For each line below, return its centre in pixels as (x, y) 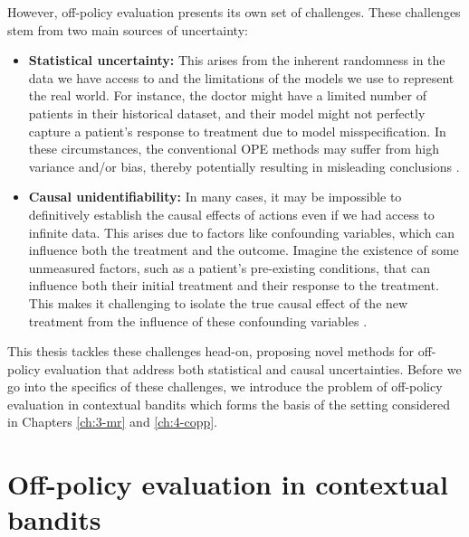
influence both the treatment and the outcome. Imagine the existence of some (244, 250)
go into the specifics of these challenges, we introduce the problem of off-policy (225, 386)
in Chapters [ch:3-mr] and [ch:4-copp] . (112, 422)
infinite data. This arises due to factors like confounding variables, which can (242, 232)
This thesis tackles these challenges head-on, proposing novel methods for (211, 351)
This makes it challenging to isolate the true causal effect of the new (218, 302)
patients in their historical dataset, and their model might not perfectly (227, 113)
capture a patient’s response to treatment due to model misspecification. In (237, 131)
